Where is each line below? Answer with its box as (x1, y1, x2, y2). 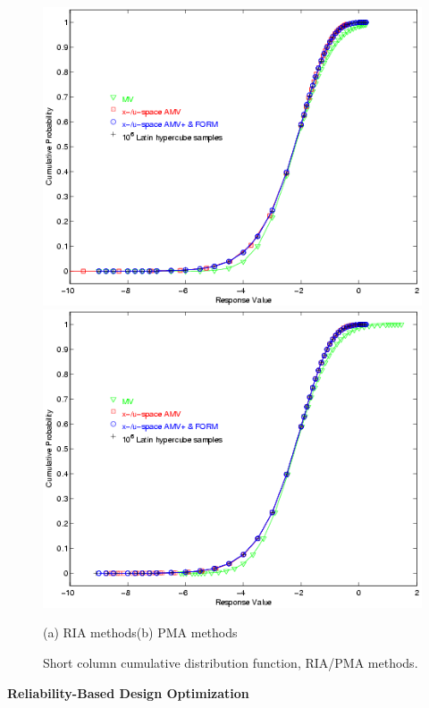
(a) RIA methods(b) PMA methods (43, 623, 238, 642)
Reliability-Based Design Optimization (7, 683, 249, 702)
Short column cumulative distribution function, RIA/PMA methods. (43, 653, 418, 672)
